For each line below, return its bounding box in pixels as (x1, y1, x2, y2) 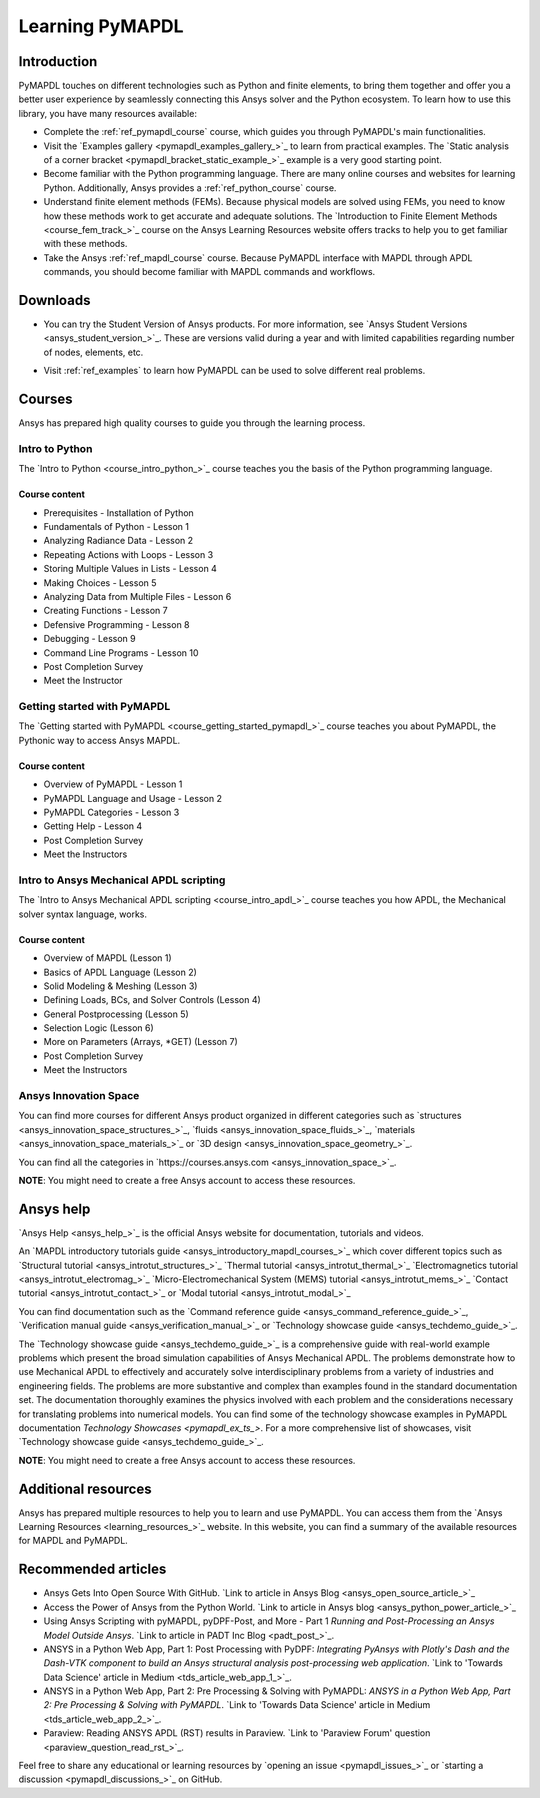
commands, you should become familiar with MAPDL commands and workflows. (43, 266, 376, 278)
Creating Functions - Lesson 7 (43, 605, 169, 617)
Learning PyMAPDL (18, 15, 184, 37)
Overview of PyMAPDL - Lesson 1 (43, 778, 183, 790)
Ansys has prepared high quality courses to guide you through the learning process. (18, 417, 366, 429)
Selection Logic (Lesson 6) (43, 1022, 154, 1034)
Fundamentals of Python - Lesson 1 (43, 521, 190, 533)
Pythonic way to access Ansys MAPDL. (18, 734, 181, 746)
